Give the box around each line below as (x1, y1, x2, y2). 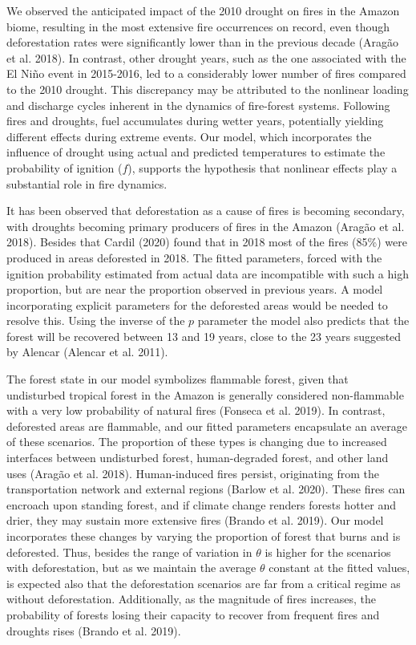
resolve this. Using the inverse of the (6, 312, 185, 329)
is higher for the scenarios (265, 543, 391, 560)
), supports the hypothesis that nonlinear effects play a (127, 159, 398, 176)
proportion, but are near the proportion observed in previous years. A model (6, 281, 383, 298)
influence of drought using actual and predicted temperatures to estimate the (6, 144, 386, 160)
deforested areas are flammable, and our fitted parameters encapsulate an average (6, 417, 407, 434)
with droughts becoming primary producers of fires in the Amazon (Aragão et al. (6, 217, 405, 234)
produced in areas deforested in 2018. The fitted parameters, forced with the (6, 249, 382, 266)
